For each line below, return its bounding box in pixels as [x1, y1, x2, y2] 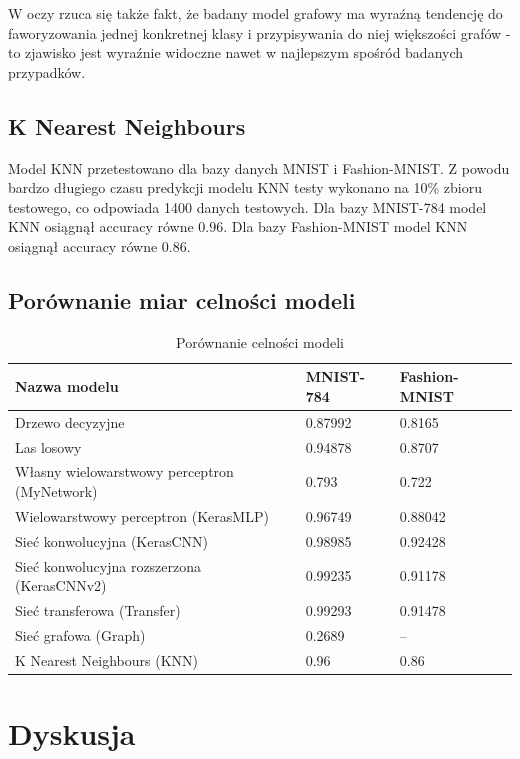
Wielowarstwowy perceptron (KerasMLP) [15, 505, 269, 526]
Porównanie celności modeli [176, 331, 344, 352]
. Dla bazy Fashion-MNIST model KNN [223, 216, 468, 237]
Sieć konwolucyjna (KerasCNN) [15, 530, 209, 551]
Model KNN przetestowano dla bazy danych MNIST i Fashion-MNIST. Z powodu [8, 157, 510, 178]
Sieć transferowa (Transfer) [15, 600, 181, 621]
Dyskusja [8, 713, 136, 753]
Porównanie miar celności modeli [8, 284, 356, 315]
